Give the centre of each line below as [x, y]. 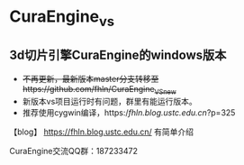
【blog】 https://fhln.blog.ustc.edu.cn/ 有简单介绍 [101, 132]
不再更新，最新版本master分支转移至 [90, 78]
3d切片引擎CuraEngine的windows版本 [118, 55]
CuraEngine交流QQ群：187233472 [73, 151]
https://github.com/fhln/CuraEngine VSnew [99, 90]
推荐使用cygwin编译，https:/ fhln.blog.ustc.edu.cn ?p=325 [129, 113]
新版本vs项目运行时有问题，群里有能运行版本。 [110, 102]
